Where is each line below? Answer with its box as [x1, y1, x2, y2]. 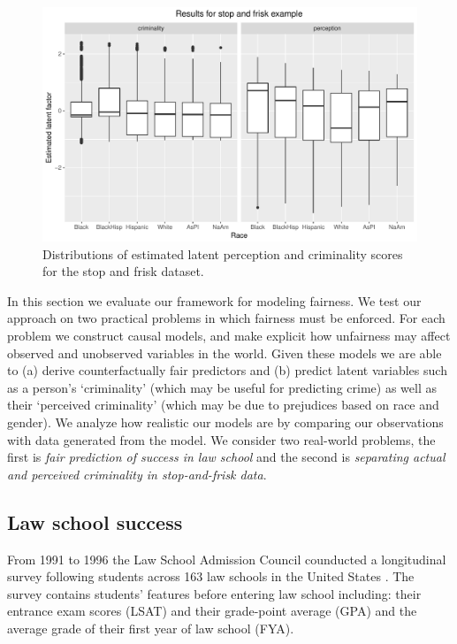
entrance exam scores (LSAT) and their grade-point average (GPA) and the [7, 602, 417, 620]
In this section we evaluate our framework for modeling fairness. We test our [7, 291, 422, 310]
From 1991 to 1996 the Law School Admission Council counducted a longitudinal [7, 549, 446, 568]
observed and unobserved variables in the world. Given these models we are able [7, 343, 442, 362]
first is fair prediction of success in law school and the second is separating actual [7, 448, 446, 466]
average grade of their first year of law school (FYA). [7, 618, 294, 637]
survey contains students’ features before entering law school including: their [7, 584, 422, 602]
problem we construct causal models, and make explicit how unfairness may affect [7, 326, 451, 344]
